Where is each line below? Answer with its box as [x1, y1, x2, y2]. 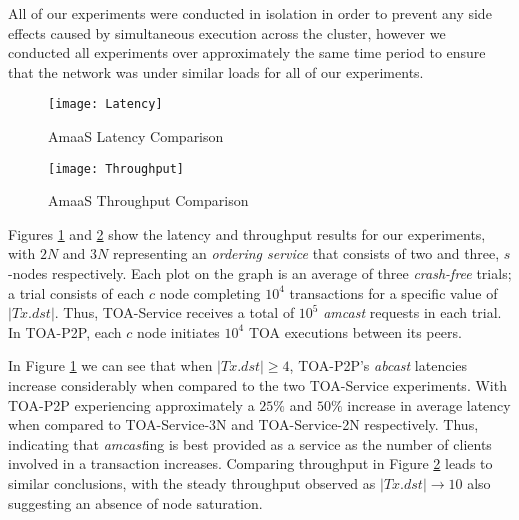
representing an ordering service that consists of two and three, [112, 243, 500, 264]
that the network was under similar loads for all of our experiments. [8, 61, 424, 82]
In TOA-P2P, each [8, 321, 122, 342]
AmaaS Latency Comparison [48, 126, 224, 147]
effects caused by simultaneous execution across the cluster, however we [8, 22, 446, 43]
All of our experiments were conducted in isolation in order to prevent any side [8, 3, 492, 23]
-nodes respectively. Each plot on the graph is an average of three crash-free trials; [8, 263, 512, 284]
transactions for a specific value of [289, 282, 498, 303]
